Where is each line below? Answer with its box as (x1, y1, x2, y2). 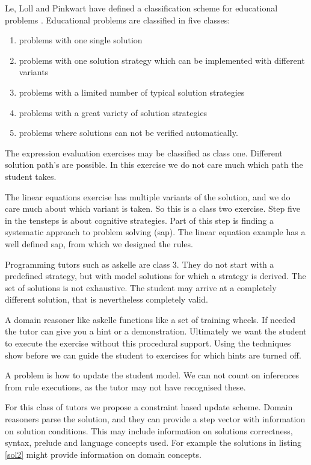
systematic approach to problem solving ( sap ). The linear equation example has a (5, 226, 306, 238)
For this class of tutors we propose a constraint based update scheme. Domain (5, 401, 293, 413)
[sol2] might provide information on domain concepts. (5, 448, 202, 460)
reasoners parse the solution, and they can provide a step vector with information (5, 413, 306, 425)
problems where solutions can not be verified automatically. (19, 126, 238, 139)
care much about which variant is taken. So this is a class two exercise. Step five (5, 202, 300, 215)
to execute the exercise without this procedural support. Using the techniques (5, 337, 291, 350)
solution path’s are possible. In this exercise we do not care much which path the (5, 158, 303, 171)
